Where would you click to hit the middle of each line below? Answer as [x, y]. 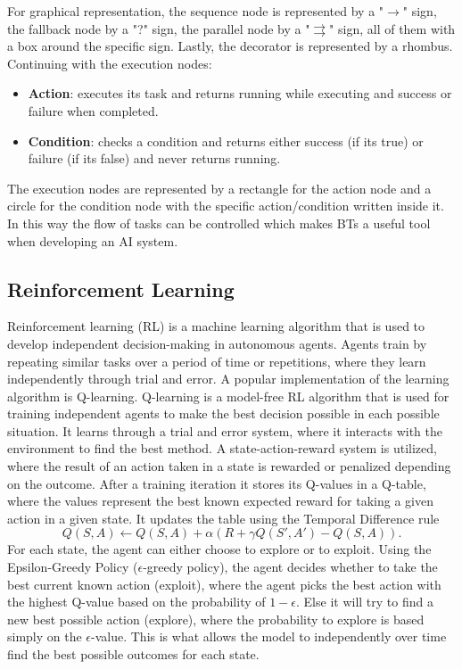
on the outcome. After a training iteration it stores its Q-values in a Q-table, [217, 483]
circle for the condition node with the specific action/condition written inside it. [226, 206]
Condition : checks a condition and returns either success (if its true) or [226, 140]
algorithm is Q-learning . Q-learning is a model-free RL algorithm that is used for [228, 396]
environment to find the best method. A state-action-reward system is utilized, [222, 448]
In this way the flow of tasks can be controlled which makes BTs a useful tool [219, 223]
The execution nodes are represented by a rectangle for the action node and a [219, 188]
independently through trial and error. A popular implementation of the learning [228, 379]
